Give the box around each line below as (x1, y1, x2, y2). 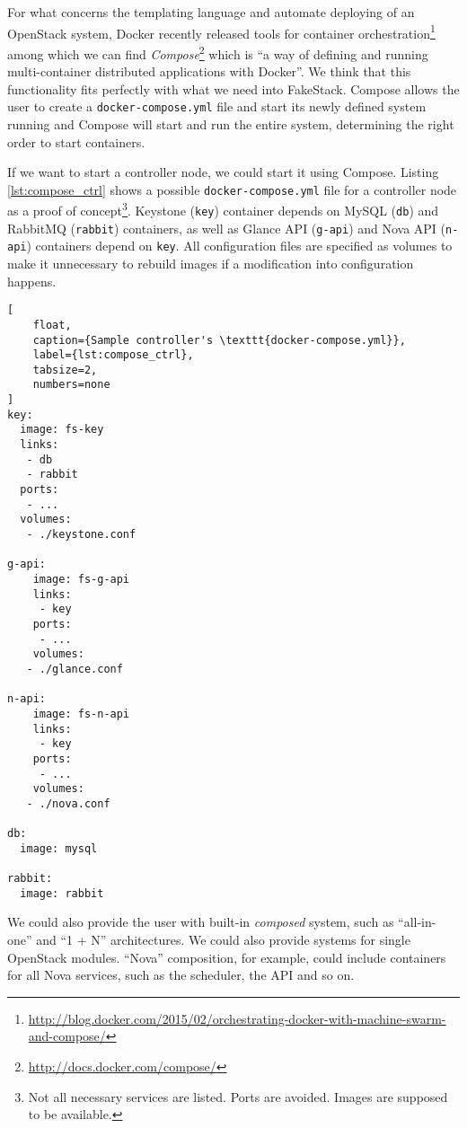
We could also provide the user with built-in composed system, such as (7, 912, 394, 931)
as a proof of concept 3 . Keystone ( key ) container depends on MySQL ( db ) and (7, 198, 439, 220)
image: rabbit (20, 886, 104, 900)
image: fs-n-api (32, 707, 130, 720)
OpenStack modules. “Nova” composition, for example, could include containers (7, 947, 446, 966)
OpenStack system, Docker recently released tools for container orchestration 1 (7, 21, 436, 42)
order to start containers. (7, 132, 145, 151)
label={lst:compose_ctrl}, (32, 348, 194, 362)
